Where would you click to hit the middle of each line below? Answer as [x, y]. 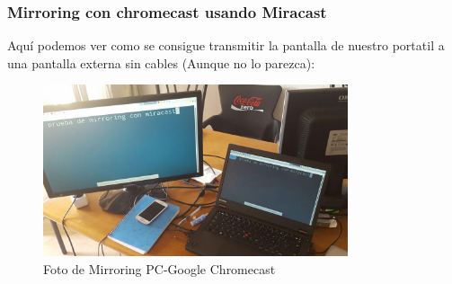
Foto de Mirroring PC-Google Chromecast [160, 268]
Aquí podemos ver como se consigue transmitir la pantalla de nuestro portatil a [226, 45]
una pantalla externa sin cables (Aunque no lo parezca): [161, 62]
